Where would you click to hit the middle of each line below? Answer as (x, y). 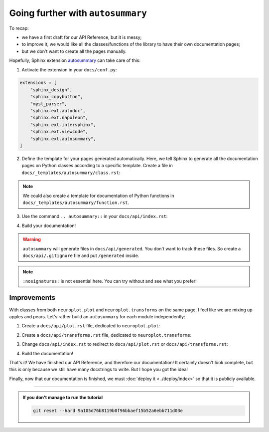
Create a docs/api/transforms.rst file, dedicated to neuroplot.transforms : (107, 335)
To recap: (19, 28)
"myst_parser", (49, 104)
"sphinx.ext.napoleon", (59, 118)
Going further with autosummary (78, 13)
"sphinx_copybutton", (57, 97)
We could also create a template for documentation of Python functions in (98, 196)
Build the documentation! (47, 353)
